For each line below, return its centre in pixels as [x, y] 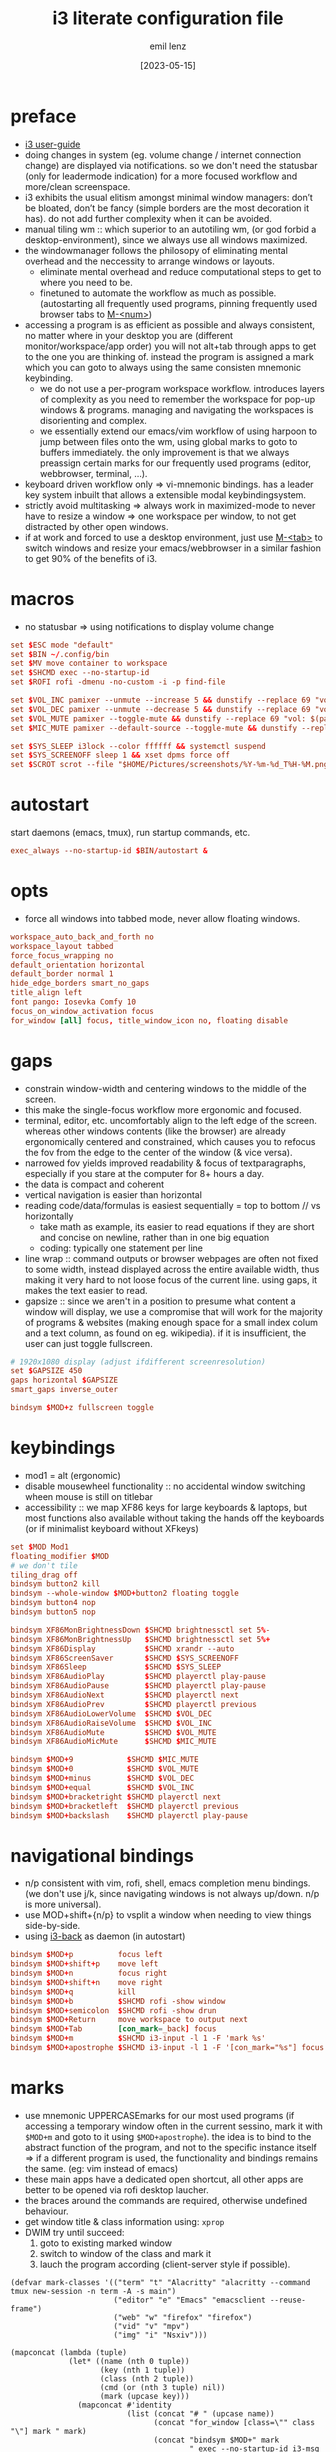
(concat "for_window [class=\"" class [234, 2422]
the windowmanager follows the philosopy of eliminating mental [156, 250]
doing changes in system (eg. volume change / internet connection [163, 154]
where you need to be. [86, 282]
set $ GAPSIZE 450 [46, 1371]
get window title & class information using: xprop [124, 2221]
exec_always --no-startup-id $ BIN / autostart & [109, 851]
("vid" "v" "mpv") [151, 2326]
